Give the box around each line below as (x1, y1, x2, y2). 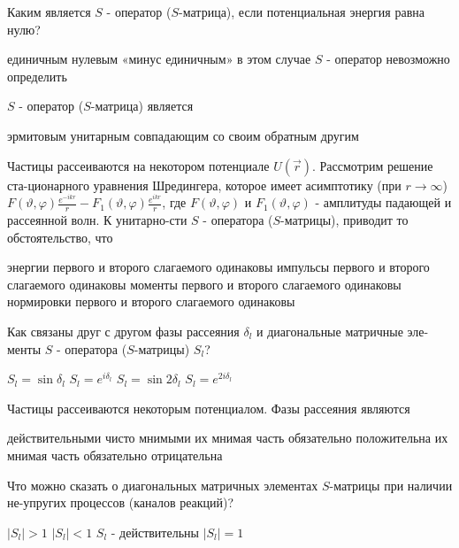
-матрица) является (90, 96, 194, 115)
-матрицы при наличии (329, 475, 453, 494)
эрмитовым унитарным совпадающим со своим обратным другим (7, 126, 359, 144)
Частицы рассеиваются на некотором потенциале (7, 156, 270, 174)
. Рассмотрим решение (312, 156, 433, 174)
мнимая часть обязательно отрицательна (7, 445, 223, 464)
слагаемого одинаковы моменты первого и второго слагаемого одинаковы (7, 274, 402, 293)
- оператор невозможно (326, 50, 450, 68)
